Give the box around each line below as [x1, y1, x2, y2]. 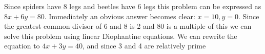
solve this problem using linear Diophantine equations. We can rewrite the [4, 30, 237, 41]
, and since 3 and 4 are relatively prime [82, 40, 206, 51]
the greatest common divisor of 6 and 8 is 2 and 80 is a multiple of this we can [4, 21, 252, 31]
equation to [4, 40, 40, 51]
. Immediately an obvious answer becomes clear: [44, 11, 195, 21]
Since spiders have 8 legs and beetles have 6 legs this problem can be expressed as [4, 1, 261, 11]
